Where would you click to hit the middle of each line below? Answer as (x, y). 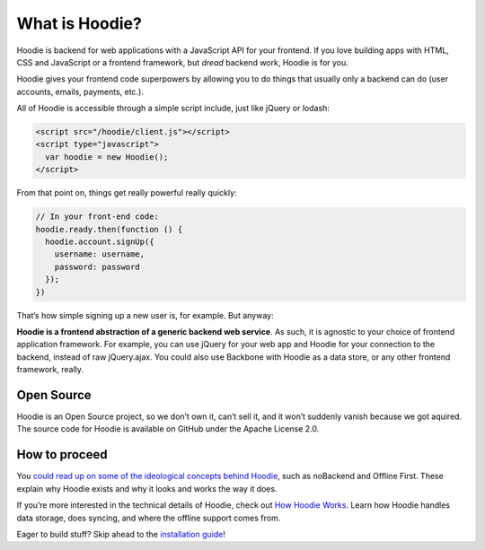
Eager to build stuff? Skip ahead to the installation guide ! (121, 534)
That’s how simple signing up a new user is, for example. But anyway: (145, 315)
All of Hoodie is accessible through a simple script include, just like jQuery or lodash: (173, 109)
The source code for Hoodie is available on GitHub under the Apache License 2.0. (168, 429)
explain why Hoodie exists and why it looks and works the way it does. (147, 488)
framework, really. (50, 370)
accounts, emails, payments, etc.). (80, 92)
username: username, (100, 254)
